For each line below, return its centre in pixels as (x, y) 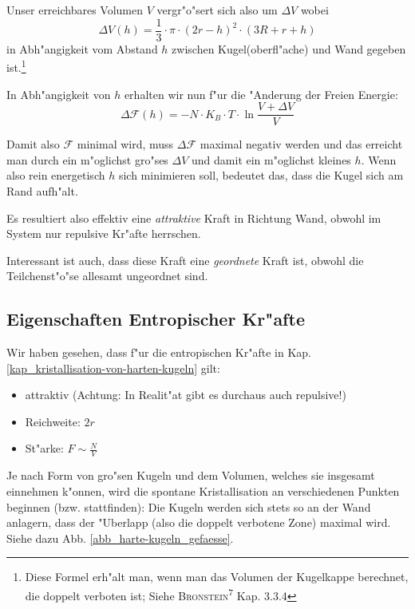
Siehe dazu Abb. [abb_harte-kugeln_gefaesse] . (120, 538)
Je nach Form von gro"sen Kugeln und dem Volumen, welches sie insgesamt (191, 475)
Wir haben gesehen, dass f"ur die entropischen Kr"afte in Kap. (159, 352)
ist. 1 (16, 66)
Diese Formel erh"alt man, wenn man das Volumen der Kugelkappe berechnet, (217, 577)
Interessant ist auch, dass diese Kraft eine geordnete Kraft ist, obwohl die (185, 260)
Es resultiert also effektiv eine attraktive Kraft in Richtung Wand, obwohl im (194, 217)
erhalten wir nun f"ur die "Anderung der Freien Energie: (261, 94)
